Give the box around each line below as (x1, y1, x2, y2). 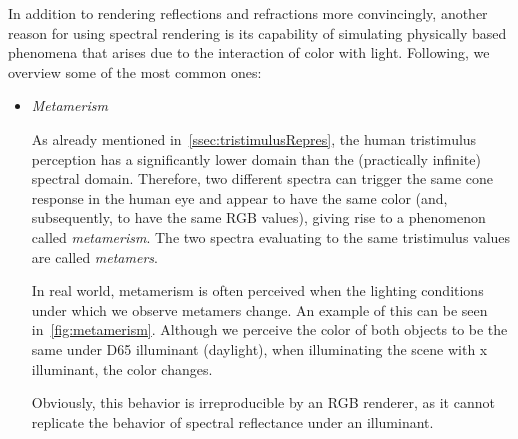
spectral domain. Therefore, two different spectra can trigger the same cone (31, 168, 494, 189)
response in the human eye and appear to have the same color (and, (31, 187, 448, 208)
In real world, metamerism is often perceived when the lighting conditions (31, 280, 484, 301)
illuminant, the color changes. (31, 358, 213, 379)
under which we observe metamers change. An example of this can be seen (31, 299, 488, 320)
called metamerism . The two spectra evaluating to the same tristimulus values (31, 226, 511, 247)
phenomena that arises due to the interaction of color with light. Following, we (8, 42, 490, 63)
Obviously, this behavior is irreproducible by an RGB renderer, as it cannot (31, 392, 495, 413)
